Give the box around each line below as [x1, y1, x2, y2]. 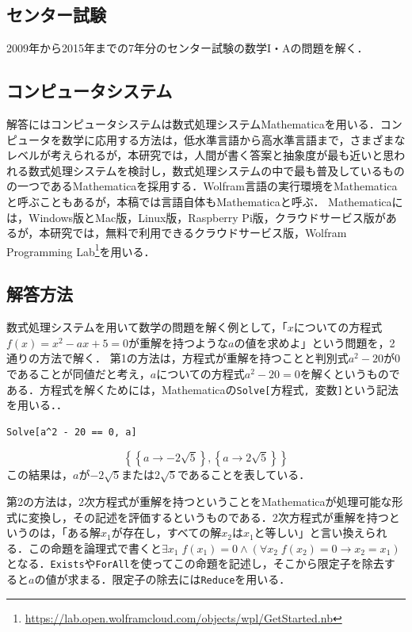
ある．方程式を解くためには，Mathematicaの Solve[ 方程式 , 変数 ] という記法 [6, 381, 399, 397]
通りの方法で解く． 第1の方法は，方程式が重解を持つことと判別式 [6, 350, 349, 366]
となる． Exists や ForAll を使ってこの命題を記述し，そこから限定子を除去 [6, 555, 384, 572]
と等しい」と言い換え [254, 524, 365, 541]
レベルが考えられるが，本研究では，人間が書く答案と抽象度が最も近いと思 [6, 147, 395, 163]
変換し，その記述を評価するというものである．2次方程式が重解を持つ [28, 508, 389, 525]
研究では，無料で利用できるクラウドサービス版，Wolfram [50, 224, 347, 241]
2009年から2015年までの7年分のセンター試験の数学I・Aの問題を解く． [6, 40, 368, 56]
